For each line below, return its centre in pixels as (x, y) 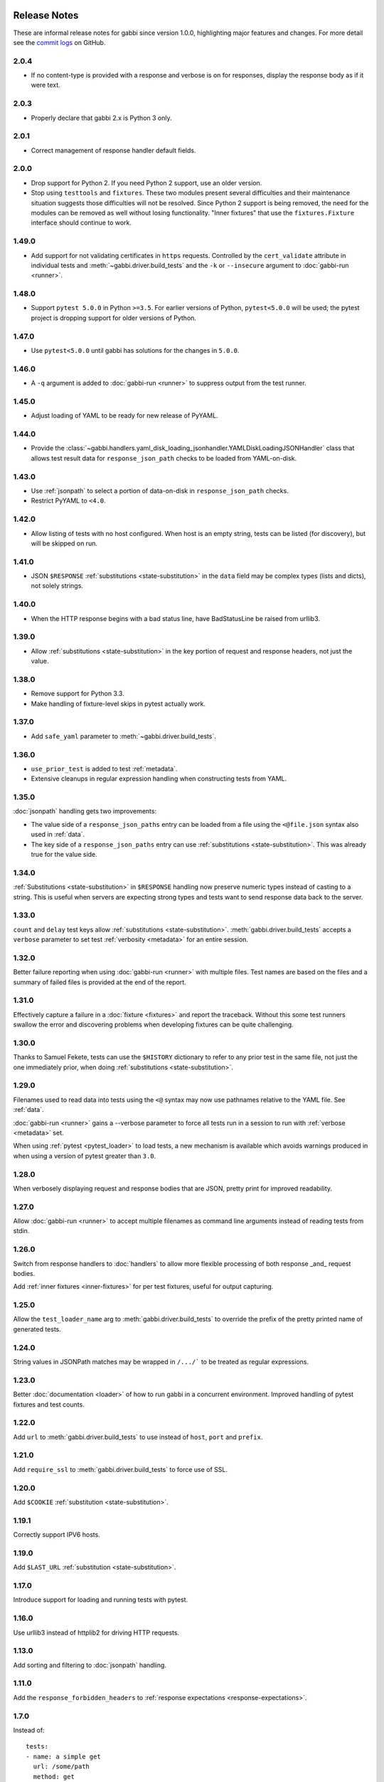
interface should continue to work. (81, 223)
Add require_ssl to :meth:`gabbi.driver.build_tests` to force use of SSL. (120, 1469)
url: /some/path (62, 1767)
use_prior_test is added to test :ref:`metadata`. (104, 768)
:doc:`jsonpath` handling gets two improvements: (85, 811)
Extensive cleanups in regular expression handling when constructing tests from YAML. (159, 779)
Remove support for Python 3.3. (78, 694)
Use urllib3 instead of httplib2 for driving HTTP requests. (96, 1632)
